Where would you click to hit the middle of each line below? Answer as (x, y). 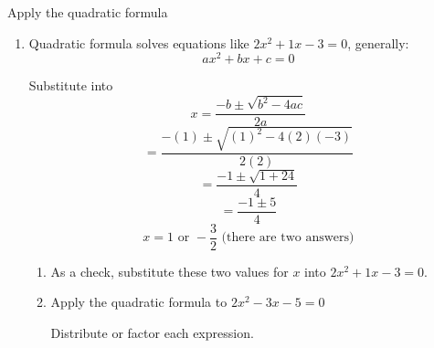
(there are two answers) (288, 238)
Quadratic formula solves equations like (139, 42)
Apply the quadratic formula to (139, 302)
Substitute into (71, 85)
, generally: (378, 42)
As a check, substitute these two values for (169, 271)
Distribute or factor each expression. (152, 332)
